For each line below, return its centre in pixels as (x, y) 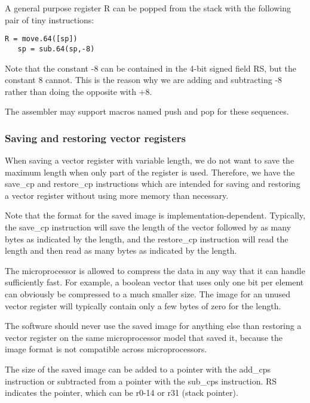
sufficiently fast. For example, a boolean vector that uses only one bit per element (154, 282)
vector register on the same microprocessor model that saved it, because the (144, 337)
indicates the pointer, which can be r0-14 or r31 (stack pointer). (122, 393)
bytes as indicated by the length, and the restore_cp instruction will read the (147, 239)
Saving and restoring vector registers (95, 138)
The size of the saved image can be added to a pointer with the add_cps (138, 369)
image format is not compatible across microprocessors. (106, 349)
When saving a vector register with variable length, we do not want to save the (150, 160)
